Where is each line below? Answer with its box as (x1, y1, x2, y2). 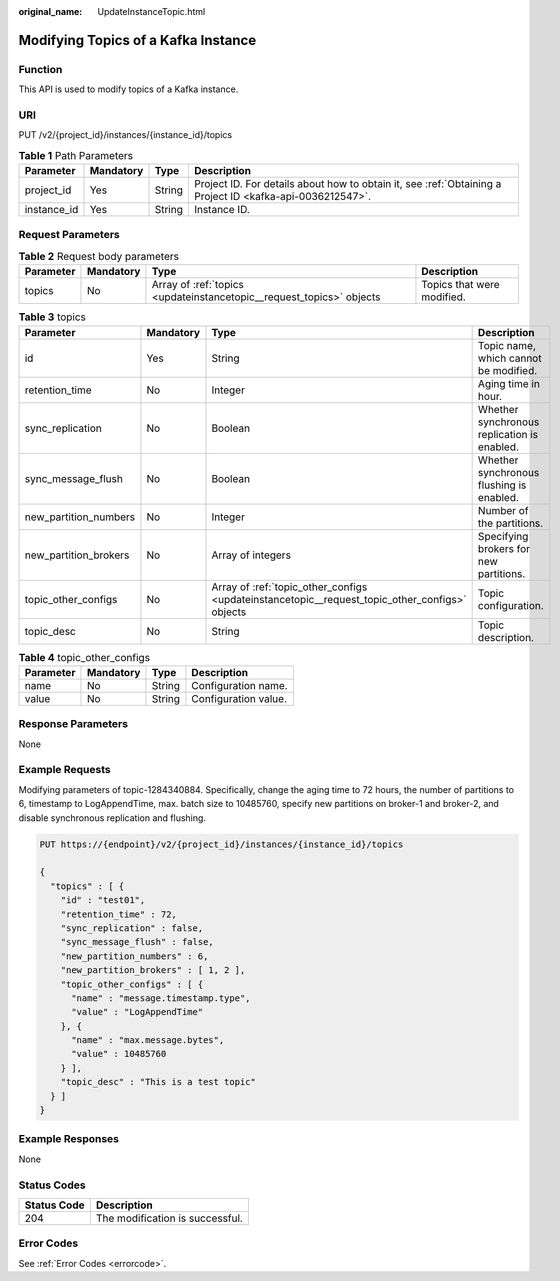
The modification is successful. (95, 1211, 244, 1225)
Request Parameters (18, 228, 120, 242)
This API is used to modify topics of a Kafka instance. (18, 83, 239, 95)
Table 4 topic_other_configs (18, 650, 150, 664)
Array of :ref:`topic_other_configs (211, 580, 368, 594)
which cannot (477, 351, 542, 365)
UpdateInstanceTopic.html (97, 6, 206, 17)
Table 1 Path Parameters (18, 148, 134, 162)
